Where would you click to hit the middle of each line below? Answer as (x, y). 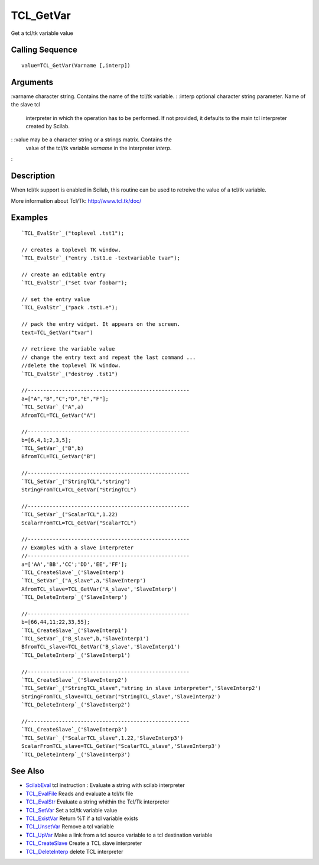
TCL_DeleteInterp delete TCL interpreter (74, 851)
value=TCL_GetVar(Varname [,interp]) (76, 65)
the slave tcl (26, 105)
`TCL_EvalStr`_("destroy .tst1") (70, 374)
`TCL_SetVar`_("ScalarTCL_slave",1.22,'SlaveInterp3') (102, 738)
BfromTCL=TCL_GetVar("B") (59, 456)
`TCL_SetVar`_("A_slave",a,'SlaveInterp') (84, 581)
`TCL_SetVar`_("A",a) (53, 407)
